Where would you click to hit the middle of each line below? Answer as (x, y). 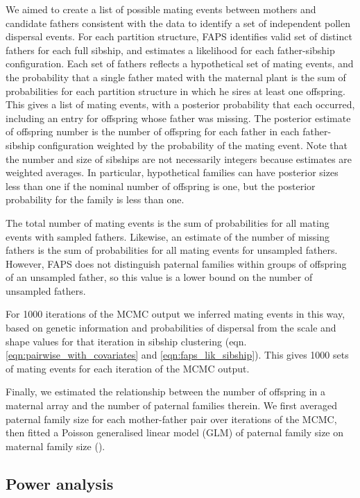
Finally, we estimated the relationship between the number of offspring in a (165, 392)
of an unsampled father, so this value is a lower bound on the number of (159, 277)
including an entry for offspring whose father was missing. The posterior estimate (178, 118)
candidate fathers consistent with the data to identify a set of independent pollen (178, 23)
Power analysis (60, 483)
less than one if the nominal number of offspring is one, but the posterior (161, 186)
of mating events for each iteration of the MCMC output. (128, 368)
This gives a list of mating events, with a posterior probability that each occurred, (180, 104)
